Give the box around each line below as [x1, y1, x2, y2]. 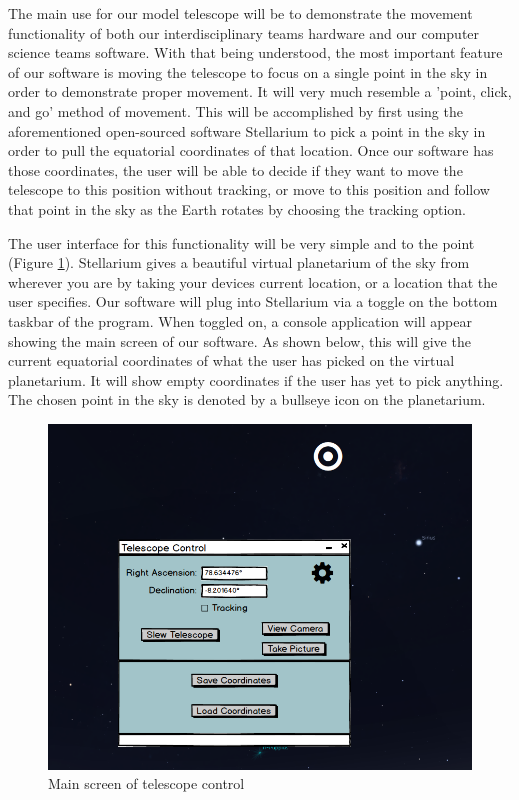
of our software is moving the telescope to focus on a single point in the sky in [8, 61, 488, 82]
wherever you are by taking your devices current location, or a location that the [8, 271, 498, 292]
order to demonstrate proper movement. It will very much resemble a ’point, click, [8, 81, 512, 102]
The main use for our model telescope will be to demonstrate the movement [8, 3, 473, 23]
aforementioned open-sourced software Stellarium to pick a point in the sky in [8, 120, 486, 141]
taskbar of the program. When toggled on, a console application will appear [8, 310, 472, 331]
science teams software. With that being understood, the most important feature [8, 42, 503, 63]
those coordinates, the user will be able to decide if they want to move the [8, 159, 463, 180]
